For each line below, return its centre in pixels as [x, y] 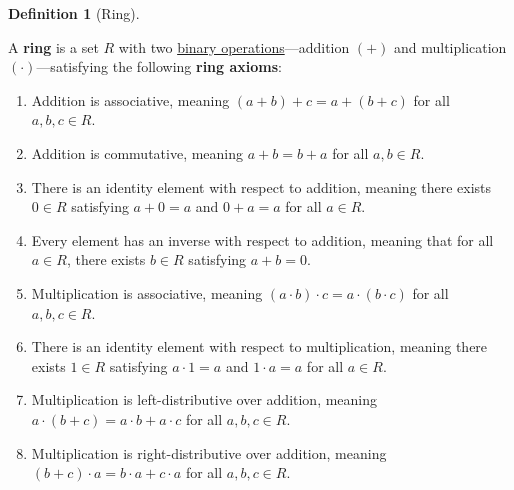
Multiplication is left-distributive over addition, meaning [204, 399]
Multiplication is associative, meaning [147, 292]
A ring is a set [53, 46]
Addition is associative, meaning [130, 99]
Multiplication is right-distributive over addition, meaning [209, 452]
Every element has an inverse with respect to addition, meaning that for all [262, 239]
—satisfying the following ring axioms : [159, 66]
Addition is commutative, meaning [137, 152]
